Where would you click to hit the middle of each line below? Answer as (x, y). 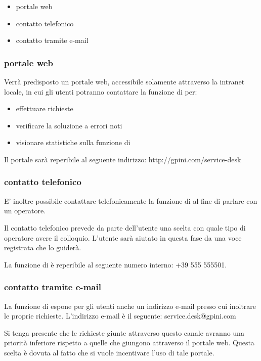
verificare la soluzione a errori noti (69, 125)
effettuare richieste (45, 108)
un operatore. (25, 211)
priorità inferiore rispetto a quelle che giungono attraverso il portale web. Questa (129, 343)
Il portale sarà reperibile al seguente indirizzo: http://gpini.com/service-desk (123, 159)
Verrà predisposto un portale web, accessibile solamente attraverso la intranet (124, 81)
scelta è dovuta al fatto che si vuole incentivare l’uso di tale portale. (109, 352)
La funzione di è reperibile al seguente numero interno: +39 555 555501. (116, 264)
